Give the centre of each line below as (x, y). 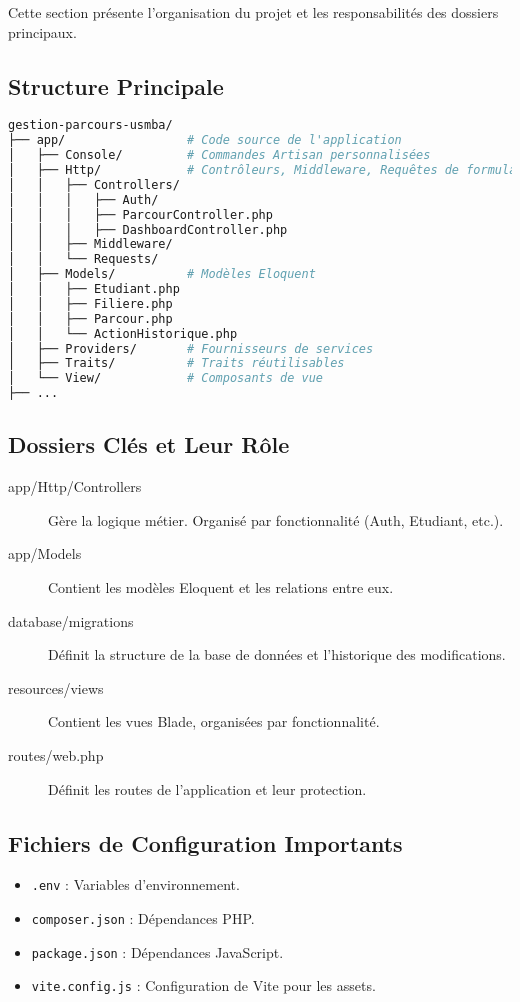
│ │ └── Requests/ (83, 259)
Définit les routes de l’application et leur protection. (207, 788)
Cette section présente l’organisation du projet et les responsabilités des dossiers (253, 12)
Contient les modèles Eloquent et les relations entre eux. (221, 587)
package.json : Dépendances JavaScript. (157, 951)
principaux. (42, 31)
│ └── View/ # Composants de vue (166, 378)
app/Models (45, 553)
